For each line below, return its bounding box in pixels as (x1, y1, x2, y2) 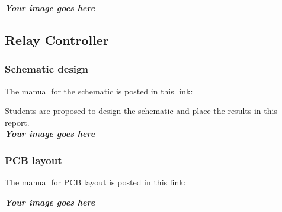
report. (5, 116, 30, 128)
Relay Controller (5, 30, 109, 48)
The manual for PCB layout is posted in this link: (5, 176, 186, 188)
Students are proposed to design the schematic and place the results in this (5, 105, 277, 117)
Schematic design (5, 61, 88, 76)
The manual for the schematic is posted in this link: (5, 84, 193, 97)
